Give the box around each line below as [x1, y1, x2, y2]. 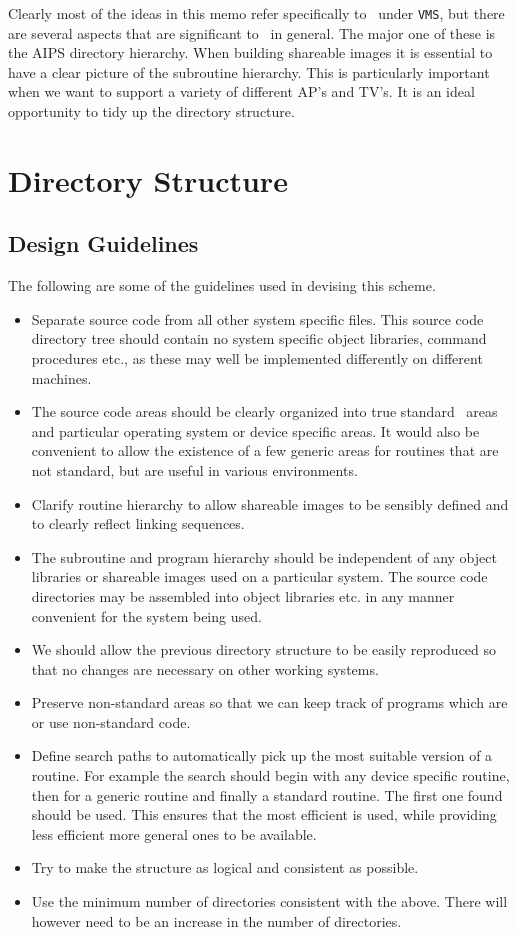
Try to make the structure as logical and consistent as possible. [31, 857, 419, 878]
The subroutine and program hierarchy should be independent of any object [31, 546, 497, 567]
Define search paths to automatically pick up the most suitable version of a [31, 745, 493, 766]
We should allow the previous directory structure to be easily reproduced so [31, 639, 497, 660]
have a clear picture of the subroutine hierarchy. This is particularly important [8, 61, 490, 82]
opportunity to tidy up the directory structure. [8, 101, 295, 122]
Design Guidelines [8, 228, 199, 259]
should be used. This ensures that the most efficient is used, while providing [31, 804, 497, 825]
